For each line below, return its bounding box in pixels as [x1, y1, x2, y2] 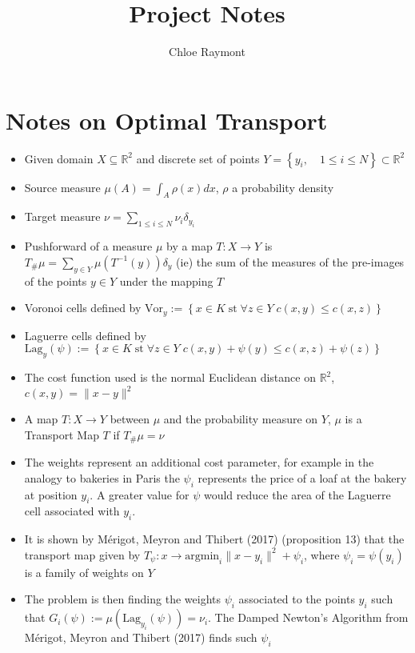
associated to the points [238, 591, 355, 607]
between [110, 411, 150, 427]
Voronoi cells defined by [24, 299, 142, 316]
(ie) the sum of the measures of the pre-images [176, 253, 405, 270]
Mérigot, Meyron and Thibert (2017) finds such [24, 629, 257, 646]
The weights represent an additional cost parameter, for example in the [24, 454, 374, 471]
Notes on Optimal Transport [6, 103, 328, 136]
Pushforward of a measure [24, 238, 153, 254]
